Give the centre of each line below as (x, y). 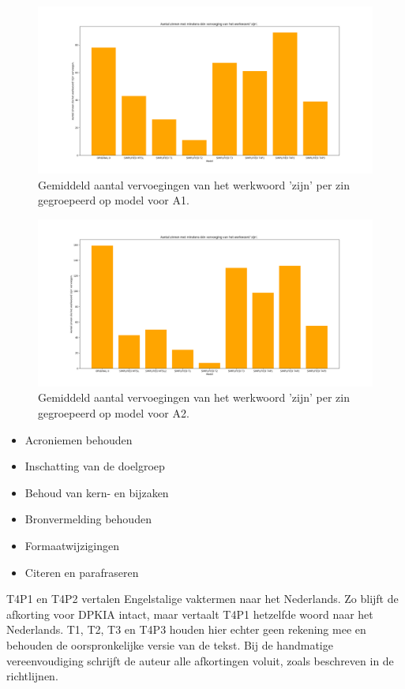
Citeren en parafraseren (82, 572)
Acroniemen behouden (79, 439)
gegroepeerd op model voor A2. (114, 412)
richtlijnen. (32, 676)
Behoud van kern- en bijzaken (97, 492)
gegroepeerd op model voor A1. (114, 200)
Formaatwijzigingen (72, 545)
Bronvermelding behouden (88, 519)
